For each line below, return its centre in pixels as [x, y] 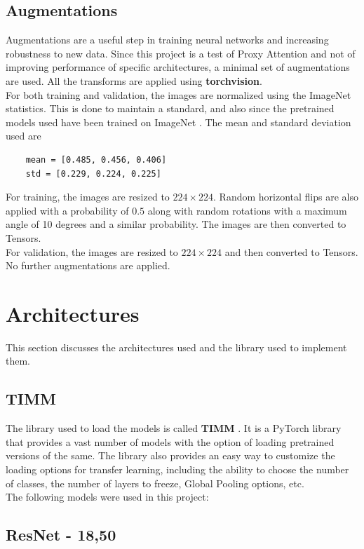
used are [23, 136]
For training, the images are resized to [88, 197]
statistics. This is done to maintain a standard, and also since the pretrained [170, 108]
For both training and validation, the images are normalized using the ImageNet [178, 94]
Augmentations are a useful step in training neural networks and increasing [167, 40]
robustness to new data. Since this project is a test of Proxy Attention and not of [181, 53]
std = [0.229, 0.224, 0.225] [93, 174]
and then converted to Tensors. [291, 251]
